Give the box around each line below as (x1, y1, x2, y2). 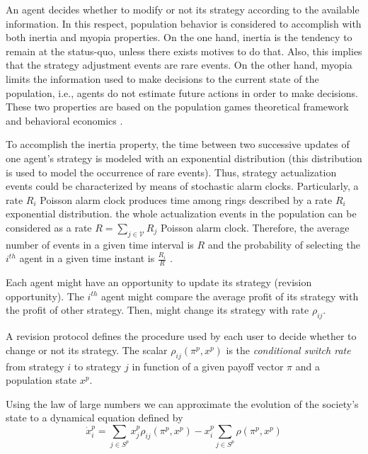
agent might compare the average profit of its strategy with (101, 288, 359, 303)
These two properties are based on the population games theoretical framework (6, 99, 349, 114)
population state (6, 373, 77, 387)
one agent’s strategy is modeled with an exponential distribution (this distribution (6, 150, 362, 165)
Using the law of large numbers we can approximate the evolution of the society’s (6, 396, 359, 411)
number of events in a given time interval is (6, 237, 194, 251)
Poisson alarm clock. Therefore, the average (160, 220, 350, 234)
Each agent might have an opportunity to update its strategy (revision (6, 275, 312, 290)
